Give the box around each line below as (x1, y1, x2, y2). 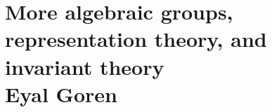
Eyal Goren (5, 79, 117, 108)
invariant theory (5, 52, 164, 80)
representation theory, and (5, 24, 267, 53)
